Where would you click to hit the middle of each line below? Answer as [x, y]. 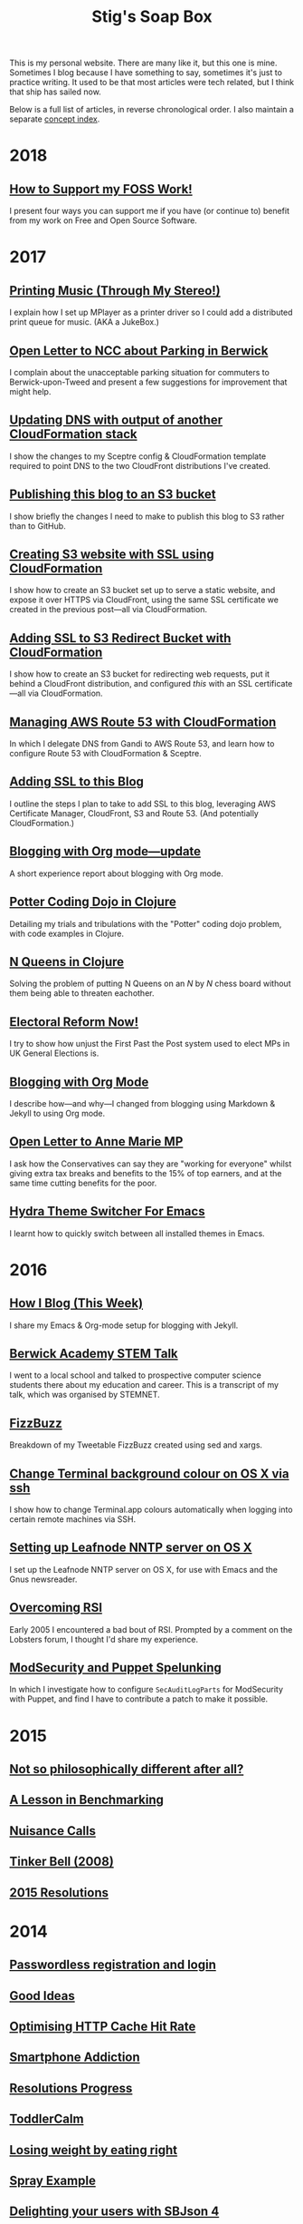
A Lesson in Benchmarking [87, 1800]
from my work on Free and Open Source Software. [103, 220]
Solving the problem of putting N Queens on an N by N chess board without [150, 984]
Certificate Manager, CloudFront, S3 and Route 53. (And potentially [134, 813]
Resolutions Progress [71, 2088]
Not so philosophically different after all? [127, 1769]
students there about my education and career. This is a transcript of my [144, 1385]
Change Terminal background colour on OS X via [149, 1473]
